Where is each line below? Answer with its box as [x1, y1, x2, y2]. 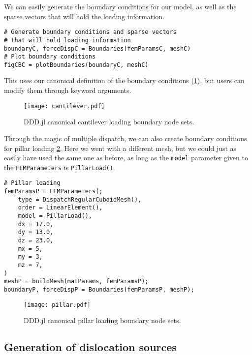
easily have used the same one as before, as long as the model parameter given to [4, 152, 248, 163]
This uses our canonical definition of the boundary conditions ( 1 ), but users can [4, 75, 245, 86]
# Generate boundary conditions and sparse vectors [4, 29, 177, 36]
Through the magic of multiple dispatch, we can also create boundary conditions [4, 133, 247, 143]
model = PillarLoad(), [18, 212, 92, 220]
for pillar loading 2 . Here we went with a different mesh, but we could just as [4, 143, 237, 153]
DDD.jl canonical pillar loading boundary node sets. [24, 315, 181, 325]
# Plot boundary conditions [4, 53, 96, 60]
